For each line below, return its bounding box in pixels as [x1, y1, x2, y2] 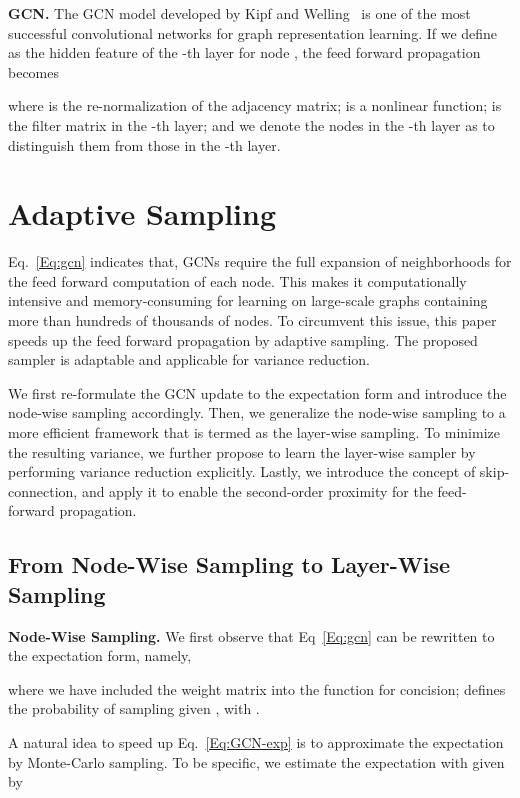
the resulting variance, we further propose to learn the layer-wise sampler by [8, 441, 476, 462]
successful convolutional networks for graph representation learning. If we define [8, 22, 498, 43]
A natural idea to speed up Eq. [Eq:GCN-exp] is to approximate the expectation [8, 731, 504, 752]
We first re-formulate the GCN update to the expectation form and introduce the [8, 382, 507, 403]
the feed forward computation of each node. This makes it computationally [8, 270, 467, 291]
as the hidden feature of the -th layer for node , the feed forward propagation [8, 42, 481, 63]
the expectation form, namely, [8, 645, 192, 666]
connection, [8, 480, 78, 501]
